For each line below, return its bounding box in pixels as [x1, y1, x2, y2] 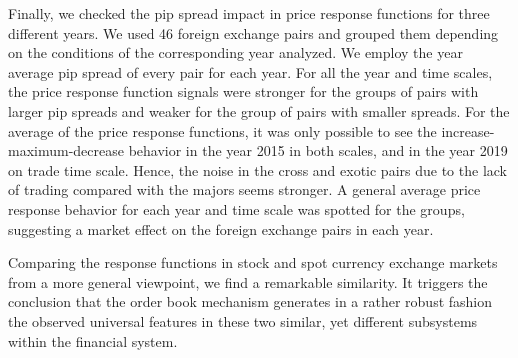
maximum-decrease [8, 140, 124, 161]
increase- [441, 120, 495, 141]
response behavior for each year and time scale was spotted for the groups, [8, 198, 465, 219]
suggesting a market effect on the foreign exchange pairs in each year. [8, 218, 434, 239]
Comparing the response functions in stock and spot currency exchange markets [8, 252, 498, 273]
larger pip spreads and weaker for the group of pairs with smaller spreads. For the [8, 100, 510, 121]
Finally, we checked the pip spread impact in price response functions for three [8, 3, 490, 23]
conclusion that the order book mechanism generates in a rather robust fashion [8, 291, 493, 312]
